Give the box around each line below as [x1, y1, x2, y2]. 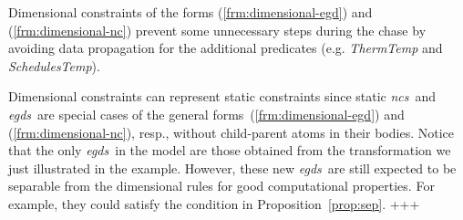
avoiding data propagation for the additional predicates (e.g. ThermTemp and [8, 38, 443, 58]
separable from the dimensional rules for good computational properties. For [8, 176, 435, 195]
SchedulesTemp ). [8, 56, 100, 75]
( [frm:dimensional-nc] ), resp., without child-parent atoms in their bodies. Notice [8, 122, 454, 141]
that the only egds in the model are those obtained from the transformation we [8, 141, 451, 160]
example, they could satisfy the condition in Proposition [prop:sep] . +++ [8, 194, 420, 213]
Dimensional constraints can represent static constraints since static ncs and [8, 87, 437, 106]
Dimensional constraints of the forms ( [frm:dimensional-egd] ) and [8, 3, 373, 21]
